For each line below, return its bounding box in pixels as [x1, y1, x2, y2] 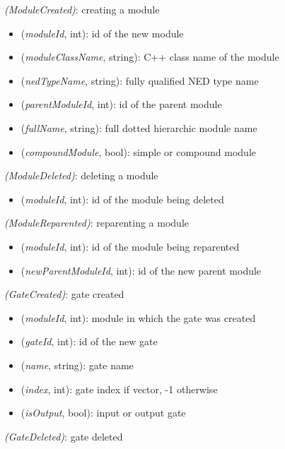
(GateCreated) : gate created [4, 287, 124, 301]
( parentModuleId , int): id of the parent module [21, 97, 222, 112]
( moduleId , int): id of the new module [21, 25, 184, 40]
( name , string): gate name [21, 357, 134, 372]
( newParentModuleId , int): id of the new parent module [21, 263, 262, 277]
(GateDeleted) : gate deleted [4, 429, 123, 443]
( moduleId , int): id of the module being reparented [21, 239, 240, 253]
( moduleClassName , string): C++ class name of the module [21, 49, 279, 64]
